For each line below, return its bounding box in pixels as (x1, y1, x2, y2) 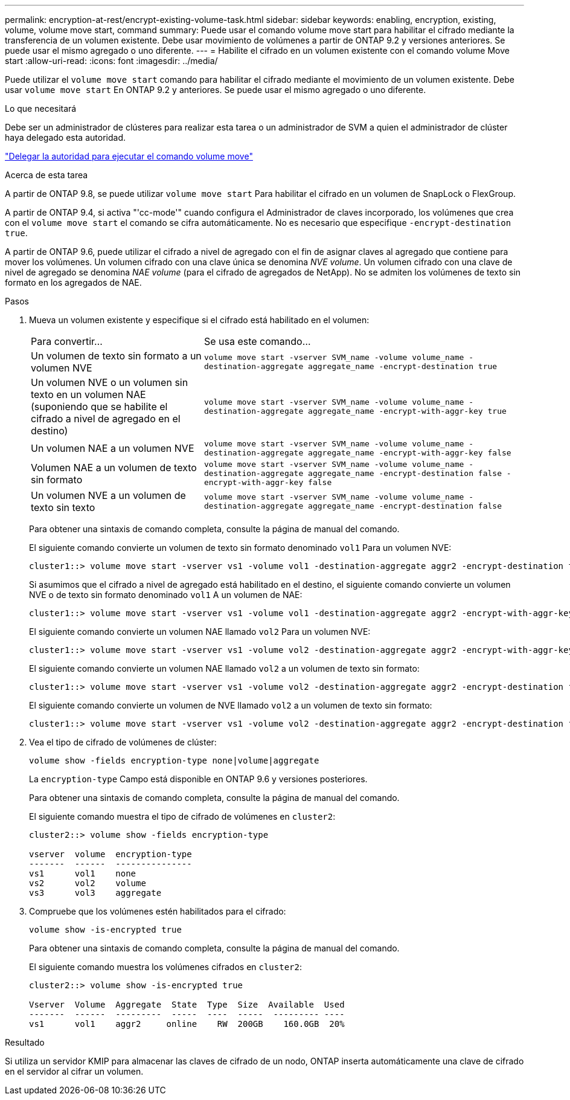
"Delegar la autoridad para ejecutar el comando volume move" (5, 151, 253, 161)
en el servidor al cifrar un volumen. (5, 1066, 144, 1076)
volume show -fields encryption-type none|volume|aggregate (29, 756, 319, 765)
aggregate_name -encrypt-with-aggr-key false (308, 448, 511, 457)
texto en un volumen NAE (31, 388, 146, 400)
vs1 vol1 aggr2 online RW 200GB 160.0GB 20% (29, 1019, 345, 1029)
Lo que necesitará (5, 103, 77, 114)
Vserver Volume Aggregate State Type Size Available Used (29, 1000, 345, 1009)
